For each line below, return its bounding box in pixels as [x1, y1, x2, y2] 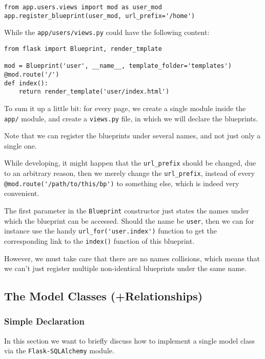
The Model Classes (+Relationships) [4, 288, 203, 304]
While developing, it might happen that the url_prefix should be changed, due [4, 157, 256, 168]
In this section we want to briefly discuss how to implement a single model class [4, 335, 255, 346]
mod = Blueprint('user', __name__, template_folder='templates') [4, 62, 232, 70]
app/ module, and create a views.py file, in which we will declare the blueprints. [4, 113, 258, 123]
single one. [4, 140, 37, 151]
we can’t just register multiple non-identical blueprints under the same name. [4, 263, 247, 274]
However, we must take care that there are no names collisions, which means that [4, 253, 260, 263]
